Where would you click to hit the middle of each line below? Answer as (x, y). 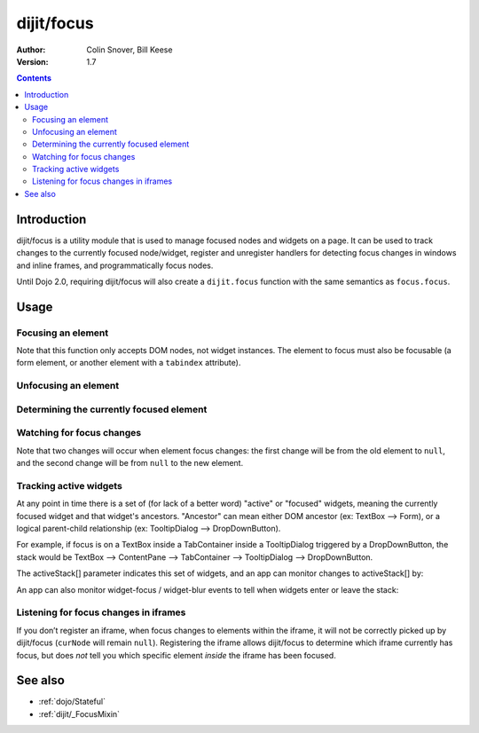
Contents (34, 78)
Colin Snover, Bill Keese (130, 50)
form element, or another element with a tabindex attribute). (129, 363)
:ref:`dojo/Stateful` (72, 702)
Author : (31, 50)
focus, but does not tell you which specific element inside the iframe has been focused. (176, 655)
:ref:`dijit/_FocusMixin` (79, 713)
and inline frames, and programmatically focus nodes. (115, 265)
